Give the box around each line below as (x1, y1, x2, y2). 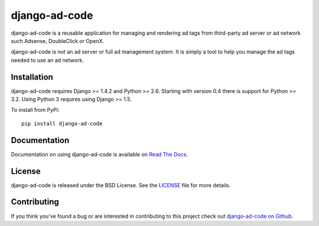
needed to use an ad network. (11, 56, 84, 64)
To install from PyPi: (11, 107, 60, 114)
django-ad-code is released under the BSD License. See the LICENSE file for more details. (11, 181, 230, 188)
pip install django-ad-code (21, 120, 103, 127)
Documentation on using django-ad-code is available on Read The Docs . (11, 151, 188, 158)
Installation (11, 72, 53, 82)
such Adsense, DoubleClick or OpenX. (11, 37, 105, 44)
